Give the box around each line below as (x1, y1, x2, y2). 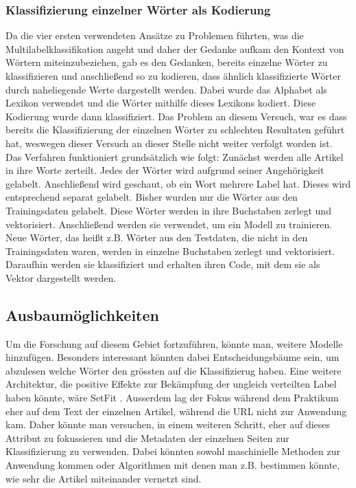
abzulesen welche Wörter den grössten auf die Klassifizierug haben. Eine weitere (5, 363, 342, 377)
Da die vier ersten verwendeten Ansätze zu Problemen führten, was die (5, 28, 304, 43)
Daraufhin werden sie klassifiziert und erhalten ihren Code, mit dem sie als (5, 257, 320, 271)
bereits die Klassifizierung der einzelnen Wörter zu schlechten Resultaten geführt (5, 122, 345, 137)
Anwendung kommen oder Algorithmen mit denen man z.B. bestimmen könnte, (5, 458, 340, 472)
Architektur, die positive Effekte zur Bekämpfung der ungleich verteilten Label (5, 377, 337, 391)
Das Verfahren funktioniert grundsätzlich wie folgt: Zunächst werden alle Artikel (5, 149, 344, 164)
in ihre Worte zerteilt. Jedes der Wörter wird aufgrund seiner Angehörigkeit (5, 163, 324, 177)
